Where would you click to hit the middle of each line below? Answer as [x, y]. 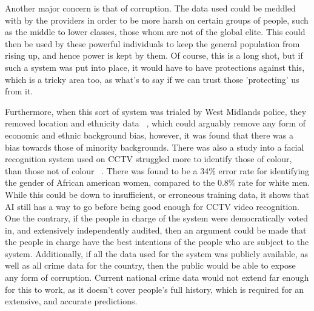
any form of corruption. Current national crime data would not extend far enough [157, 277]
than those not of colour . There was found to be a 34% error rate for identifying [157, 170]
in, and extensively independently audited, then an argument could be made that [156, 230]
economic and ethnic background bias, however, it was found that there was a [149, 135]
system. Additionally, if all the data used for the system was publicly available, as [156, 253]
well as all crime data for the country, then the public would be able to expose [150, 265]
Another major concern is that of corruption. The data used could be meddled [150, 8]
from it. [19, 91]
